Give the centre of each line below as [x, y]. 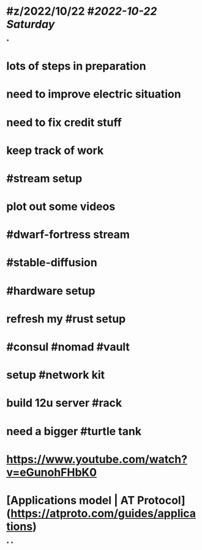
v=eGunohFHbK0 [51, 472]
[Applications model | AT [71, 500]
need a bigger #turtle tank [74, 431]
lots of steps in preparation [76, 66]
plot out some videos [61, 207]
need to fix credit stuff [64, 122]
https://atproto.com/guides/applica [103, 513]
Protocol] [161, 500]
